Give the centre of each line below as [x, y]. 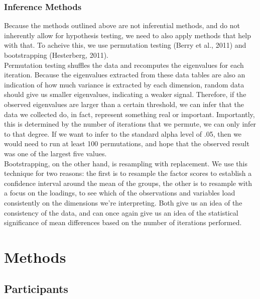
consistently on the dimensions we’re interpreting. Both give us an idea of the [123, 202]
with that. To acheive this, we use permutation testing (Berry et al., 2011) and [125, 45]
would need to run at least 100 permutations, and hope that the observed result [127, 143]
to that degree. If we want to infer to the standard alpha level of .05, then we [123, 133]
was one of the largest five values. [55, 153]
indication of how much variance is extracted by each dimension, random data [124, 84]
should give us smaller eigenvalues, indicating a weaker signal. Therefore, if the [125, 94]
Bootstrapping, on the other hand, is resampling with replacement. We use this [126, 163]
